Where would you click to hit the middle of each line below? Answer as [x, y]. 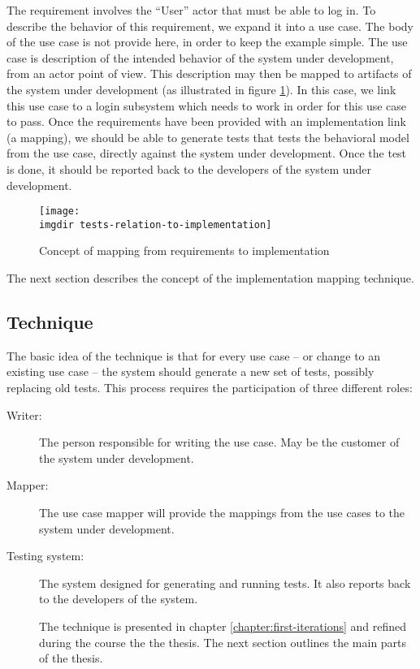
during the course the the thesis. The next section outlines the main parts [223, 642]
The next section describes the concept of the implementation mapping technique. [210, 278]
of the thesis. [71, 658]
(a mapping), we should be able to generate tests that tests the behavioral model [208, 137]
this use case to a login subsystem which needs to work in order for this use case [207, 105]
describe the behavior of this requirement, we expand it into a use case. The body [210, 26]
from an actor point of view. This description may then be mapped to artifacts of [209, 73]
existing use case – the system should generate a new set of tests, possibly [191, 371]
